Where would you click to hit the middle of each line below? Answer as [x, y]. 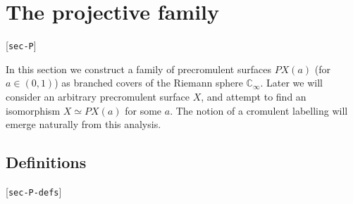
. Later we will [291, 83]
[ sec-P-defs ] [34, 191]
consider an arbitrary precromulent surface [98, 96]
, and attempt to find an [254, 96]
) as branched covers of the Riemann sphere [149, 83]
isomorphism [33, 110]
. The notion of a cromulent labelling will [259, 110]
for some [143, 110]
